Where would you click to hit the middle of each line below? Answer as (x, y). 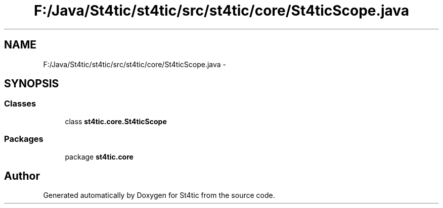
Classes (20, 104)
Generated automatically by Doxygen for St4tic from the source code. (159, 195)
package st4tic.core (99, 157)
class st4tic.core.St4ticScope (116, 121)
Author (22, 176)
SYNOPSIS (32, 84)
